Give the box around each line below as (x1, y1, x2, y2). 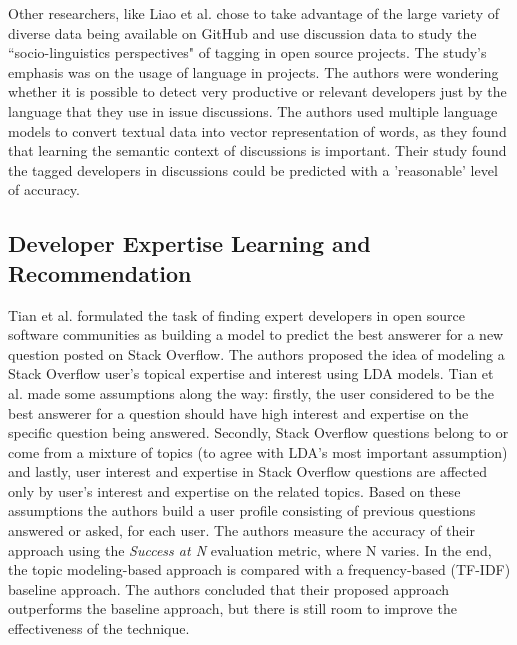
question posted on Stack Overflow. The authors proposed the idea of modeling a (8, 343, 505, 364)
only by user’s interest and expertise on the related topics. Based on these (8, 480, 461, 501)
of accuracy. (8, 179, 80, 200)
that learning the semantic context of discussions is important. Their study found (8, 140, 507, 161)
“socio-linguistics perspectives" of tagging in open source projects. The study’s (8, 42, 487, 63)
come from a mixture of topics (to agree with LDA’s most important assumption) (8, 441, 508, 462)
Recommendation (8, 257, 192, 288)
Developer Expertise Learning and (8, 228, 371, 259)
